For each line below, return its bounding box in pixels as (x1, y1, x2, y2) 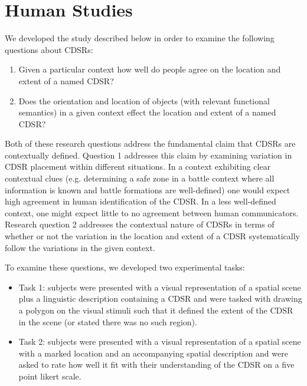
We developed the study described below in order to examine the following (5, 32, 275, 44)
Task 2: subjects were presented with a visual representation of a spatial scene (18, 335, 301, 348)
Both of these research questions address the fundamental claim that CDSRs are (5, 137, 296, 150)
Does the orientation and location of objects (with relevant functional (18, 94, 270, 107)
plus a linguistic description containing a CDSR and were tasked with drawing (18, 292, 302, 305)
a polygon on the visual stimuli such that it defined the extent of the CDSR (18, 304, 293, 316)
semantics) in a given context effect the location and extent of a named (18, 106, 276, 118)
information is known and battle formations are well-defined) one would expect (5, 183, 290, 196)
